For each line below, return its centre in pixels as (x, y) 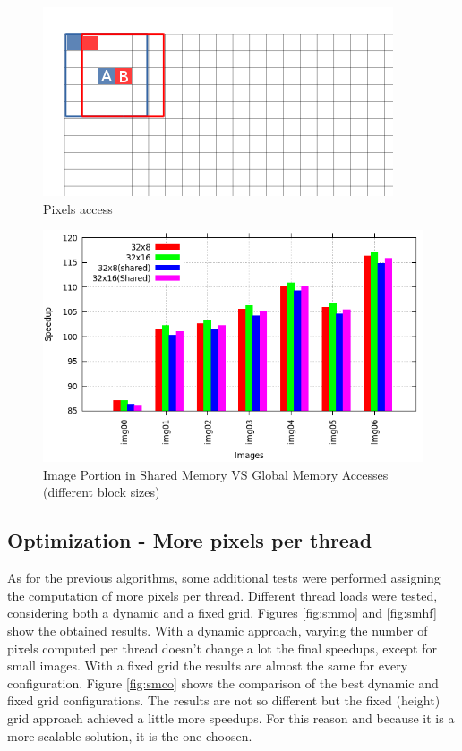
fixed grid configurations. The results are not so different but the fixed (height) (224, 700)
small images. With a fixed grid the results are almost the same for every (208, 666)
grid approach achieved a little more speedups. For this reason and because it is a (231, 717)
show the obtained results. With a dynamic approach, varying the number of (218, 630)
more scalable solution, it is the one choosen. (130, 735)
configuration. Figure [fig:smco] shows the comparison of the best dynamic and (223, 683)
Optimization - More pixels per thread (190, 540)
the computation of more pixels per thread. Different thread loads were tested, (222, 595)
